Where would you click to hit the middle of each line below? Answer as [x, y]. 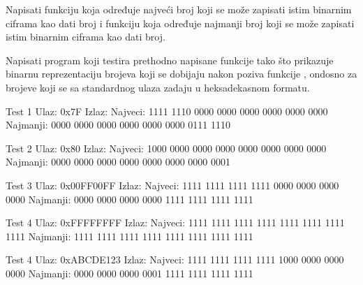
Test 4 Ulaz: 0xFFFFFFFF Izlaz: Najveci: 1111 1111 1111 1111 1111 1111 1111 [175, 222]
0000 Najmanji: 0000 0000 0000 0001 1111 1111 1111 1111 [129, 273]
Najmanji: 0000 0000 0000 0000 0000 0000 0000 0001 [118, 162]
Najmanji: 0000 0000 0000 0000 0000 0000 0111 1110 [118, 125]
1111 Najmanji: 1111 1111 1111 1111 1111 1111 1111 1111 [129, 236]
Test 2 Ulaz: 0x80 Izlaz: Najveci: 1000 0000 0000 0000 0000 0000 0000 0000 [166, 148]
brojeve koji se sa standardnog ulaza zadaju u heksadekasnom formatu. [158, 87]
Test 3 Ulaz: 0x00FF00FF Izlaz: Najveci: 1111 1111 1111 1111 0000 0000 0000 [172, 185]
